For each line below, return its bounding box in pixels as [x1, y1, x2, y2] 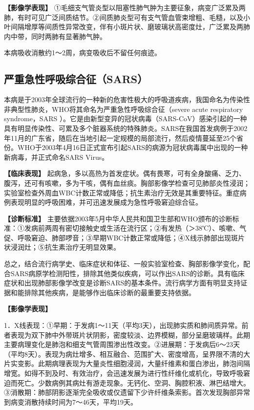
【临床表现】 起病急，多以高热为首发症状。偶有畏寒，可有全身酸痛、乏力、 [4, 168, 246, 178]
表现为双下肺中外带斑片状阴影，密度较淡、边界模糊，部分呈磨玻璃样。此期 [10, 329, 250, 340]
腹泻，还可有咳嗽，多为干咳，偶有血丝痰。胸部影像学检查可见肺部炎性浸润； [4, 177, 250, 188]
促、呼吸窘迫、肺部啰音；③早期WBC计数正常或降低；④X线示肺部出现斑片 [4, 232, 245, 242]
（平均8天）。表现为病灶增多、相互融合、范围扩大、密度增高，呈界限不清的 [4, 348, 243, 359]
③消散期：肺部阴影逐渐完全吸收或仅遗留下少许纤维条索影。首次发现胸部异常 [4, 387, 250, 397]
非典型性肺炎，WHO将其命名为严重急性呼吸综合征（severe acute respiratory [4, 104, 243, 114]
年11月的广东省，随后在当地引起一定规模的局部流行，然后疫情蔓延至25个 [4, 132, 236, 143]
